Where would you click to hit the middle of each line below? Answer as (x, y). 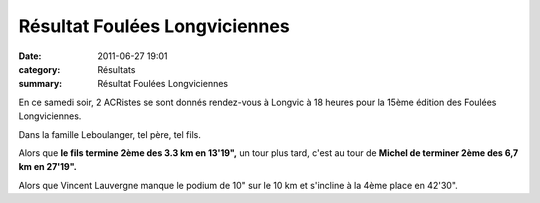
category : (39, 69)
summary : (40, 84)
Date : (30, 56)
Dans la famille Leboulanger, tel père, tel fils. (110, 134)
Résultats (116, 69)
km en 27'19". (47, 167)
